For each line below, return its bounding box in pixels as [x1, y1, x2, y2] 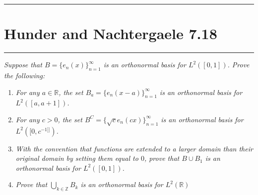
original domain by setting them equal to [15, 153, 138, 163]
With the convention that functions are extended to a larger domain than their [15, 143, 253, 153]
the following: [4, 70, 45, 80]
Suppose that [4, 59, 42, 70]
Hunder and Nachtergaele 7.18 [4, 23, 217, 44]
